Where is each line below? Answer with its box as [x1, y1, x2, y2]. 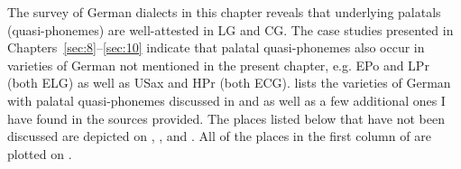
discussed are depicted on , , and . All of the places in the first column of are [7, 127, 431, 146]
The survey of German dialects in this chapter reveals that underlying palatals [7, 3, 441, 21]
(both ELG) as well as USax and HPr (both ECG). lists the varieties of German [7, 73, 451, 92]
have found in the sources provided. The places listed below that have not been [7, 108, 445, 127]
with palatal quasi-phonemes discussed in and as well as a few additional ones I [7, 90, 446, 109]
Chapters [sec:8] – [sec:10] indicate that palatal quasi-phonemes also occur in [7, 38, 425, 57]
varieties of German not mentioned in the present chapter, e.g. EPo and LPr [7, 55, 429, 74]
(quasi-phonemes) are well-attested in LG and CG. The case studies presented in [7, 20, 454, 39]
